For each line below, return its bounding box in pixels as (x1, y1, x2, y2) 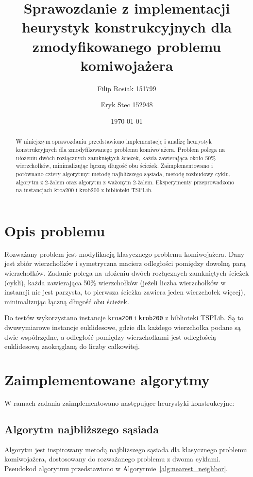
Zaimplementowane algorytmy (4, 369, 210, 389)
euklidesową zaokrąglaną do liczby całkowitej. (4, 341, 140, 351)
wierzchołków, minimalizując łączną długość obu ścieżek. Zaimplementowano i (16, 162, 213, 170)
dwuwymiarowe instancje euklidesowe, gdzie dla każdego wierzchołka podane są (4, 322, 241, 332)
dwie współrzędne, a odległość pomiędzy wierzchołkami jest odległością (4, 331, 217, 342)
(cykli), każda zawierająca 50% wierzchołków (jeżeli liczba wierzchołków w (4, 277, 226, 287)
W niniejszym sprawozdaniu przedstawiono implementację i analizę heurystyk (16, 137, 212, 146)
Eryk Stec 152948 (101, 99, 153, 110)
